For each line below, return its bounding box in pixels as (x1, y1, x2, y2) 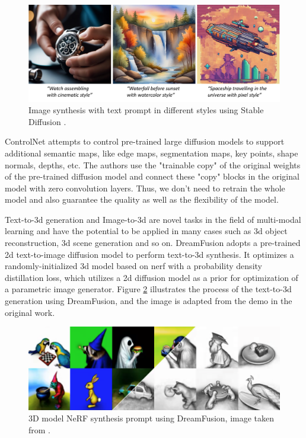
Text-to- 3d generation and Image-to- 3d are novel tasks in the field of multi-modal (5, 213, 301, 225)
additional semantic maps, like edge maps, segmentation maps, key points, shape (5, 146, 298, 159)
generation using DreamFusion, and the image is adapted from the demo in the (5, 295, 292, 307)
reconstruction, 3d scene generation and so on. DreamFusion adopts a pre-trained (5, 236, 301, 249)
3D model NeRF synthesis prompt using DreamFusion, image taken (28, 412, 275, 424)
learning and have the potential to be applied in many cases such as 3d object (5, 225, 288, 237)
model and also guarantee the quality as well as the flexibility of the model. (5, 193, 279, 206)
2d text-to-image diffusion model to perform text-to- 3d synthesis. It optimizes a (5, 248, 294, 260)
